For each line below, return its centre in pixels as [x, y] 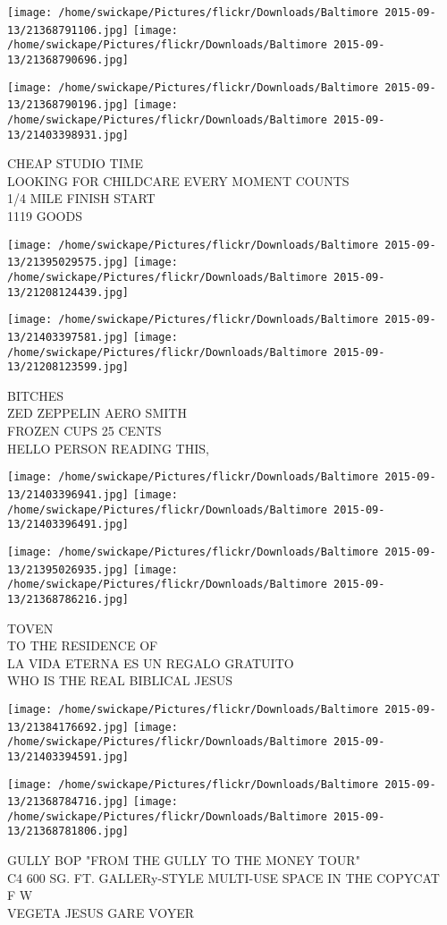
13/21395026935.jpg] [68, 569]
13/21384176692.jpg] [68, 727]
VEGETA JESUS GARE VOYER [101, 912]
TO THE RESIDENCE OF [83, 645]
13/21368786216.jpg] [68, 599]
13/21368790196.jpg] [68, 105]
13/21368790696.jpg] [68, 59]
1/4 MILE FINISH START [81, 198]
